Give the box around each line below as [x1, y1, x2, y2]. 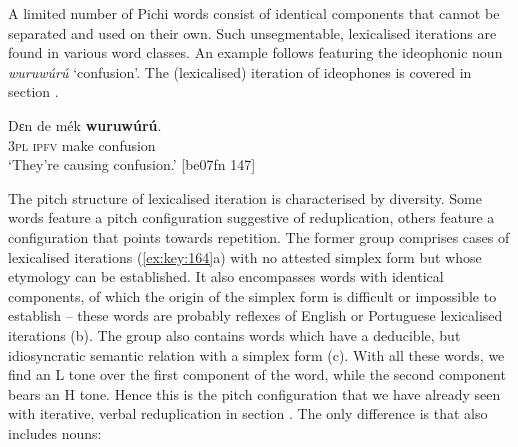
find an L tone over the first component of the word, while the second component [8, 364, 506, 385]
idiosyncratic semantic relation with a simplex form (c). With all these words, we [8, 344, 505, 365]
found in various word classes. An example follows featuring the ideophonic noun [8, 42, 503, 63]
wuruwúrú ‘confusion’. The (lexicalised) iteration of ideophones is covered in [8, 61, 472, 82]
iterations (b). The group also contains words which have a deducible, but [8, 324, 461, 345]
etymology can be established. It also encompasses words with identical [8, 266, 444, 287]
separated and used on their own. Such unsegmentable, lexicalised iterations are [8, 22, 497, 43]
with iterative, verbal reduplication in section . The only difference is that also [8, 403, 488, 424]
